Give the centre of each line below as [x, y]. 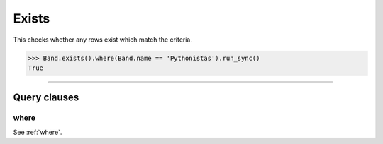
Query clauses [46, 98]
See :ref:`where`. [38, 132]
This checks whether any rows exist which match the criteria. [103, 40]
